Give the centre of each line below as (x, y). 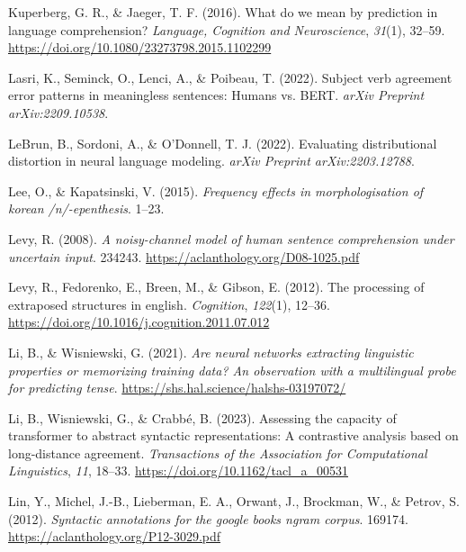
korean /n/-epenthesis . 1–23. (86, 208)
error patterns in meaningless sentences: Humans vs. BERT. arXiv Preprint (216, 95)
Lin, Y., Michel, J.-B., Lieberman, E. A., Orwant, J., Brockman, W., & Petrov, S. (234, 501)
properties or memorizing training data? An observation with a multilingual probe (232, 370)
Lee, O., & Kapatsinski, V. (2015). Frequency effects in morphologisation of (216, 190)
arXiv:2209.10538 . (58, 112)
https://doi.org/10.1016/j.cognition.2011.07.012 (139, 322)
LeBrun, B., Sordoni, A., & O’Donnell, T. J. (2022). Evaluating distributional (223, 143)
